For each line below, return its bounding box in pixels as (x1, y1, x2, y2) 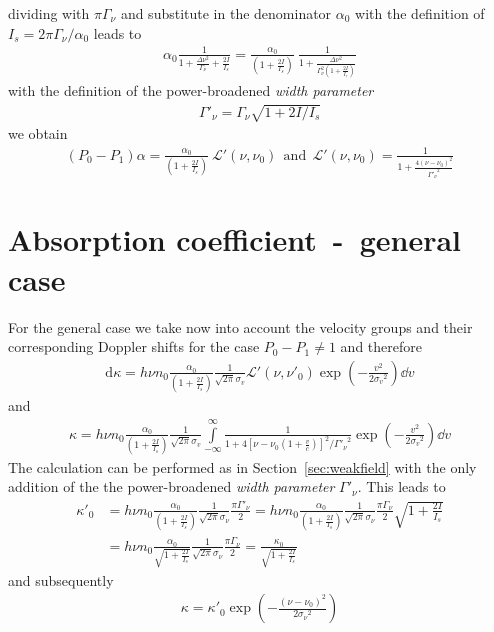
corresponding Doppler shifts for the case (8, 336, 260, 357)
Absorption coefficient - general (8, 219, 462, 260)
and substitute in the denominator (120, 3, 332, 23)
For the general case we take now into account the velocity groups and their (8, 316, 473, 337)
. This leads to (357, 476, 446, 497)
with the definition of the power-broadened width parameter (8, 80, 374, 101)
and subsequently (8, 569, 114, 590)
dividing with (8, 3, 90, 23)
